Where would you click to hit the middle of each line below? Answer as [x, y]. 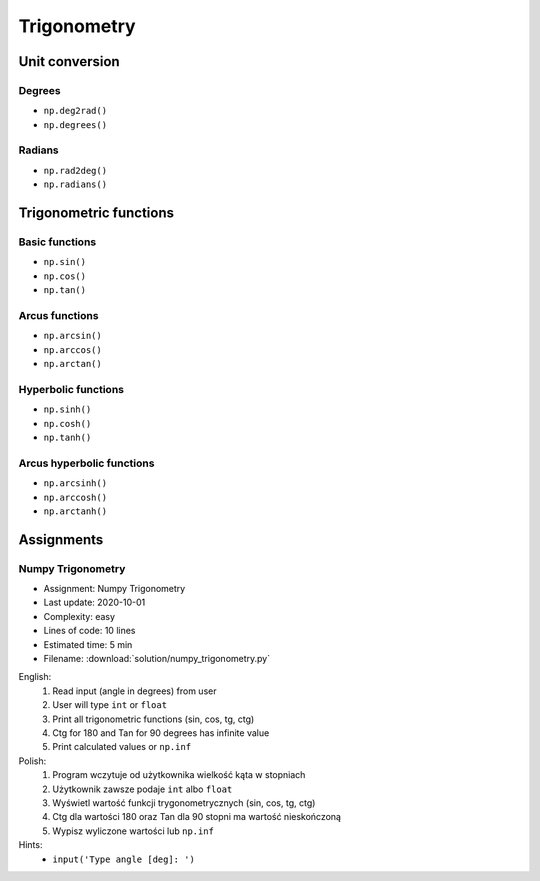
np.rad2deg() [75, 170]
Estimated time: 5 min [88, 644]
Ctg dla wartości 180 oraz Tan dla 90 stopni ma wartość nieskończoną [197, 817]
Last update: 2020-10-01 [94, 602]
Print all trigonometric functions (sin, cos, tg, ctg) [153, 719]
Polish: [32, 761]
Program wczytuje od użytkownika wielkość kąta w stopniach [179, 775]
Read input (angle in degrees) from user [134, 691]
